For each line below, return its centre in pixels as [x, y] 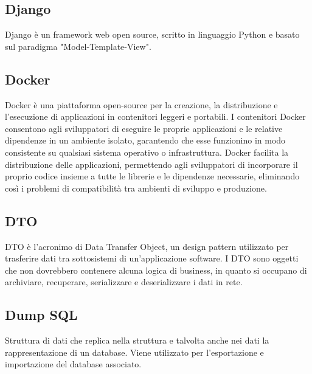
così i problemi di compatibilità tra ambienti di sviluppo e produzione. [136, 188]
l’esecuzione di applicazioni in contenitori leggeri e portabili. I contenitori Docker [155, 116]
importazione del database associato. [73, 364]
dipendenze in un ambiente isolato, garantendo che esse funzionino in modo [145, 140]
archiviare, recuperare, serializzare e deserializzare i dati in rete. [124, 282]
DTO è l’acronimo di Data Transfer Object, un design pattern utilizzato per [147, 246]
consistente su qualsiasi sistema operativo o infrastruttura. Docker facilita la [147, 152]
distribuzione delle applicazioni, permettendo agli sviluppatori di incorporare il [151, 164]
